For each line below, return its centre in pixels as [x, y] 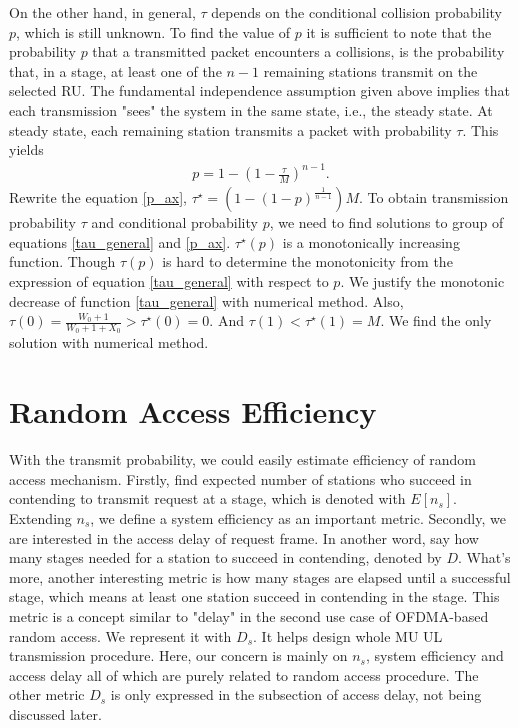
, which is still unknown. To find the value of [153, 31]
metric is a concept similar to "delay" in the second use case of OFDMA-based [249, 615]
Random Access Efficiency [193, 411]
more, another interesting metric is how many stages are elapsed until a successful [260, 576]
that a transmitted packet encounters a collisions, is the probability [298, 51]
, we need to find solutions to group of [386, 222]
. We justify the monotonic [422, 281]
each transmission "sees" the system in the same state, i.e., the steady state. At [251, 109]
